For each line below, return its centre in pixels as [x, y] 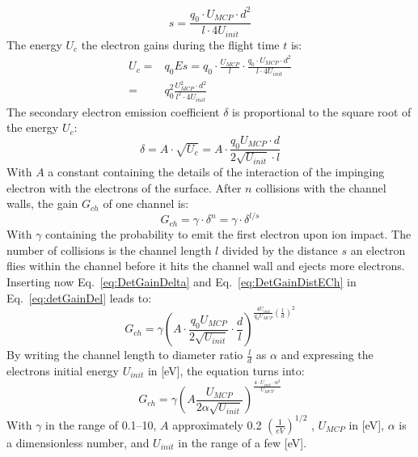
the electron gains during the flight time [180, 44]
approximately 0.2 [217, 424]
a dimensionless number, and [78, 442]
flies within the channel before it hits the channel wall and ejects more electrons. [206, 266]
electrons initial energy [63, 371]
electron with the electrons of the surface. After [124, 187]
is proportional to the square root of [322, 111]
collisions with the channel [321, 187]
